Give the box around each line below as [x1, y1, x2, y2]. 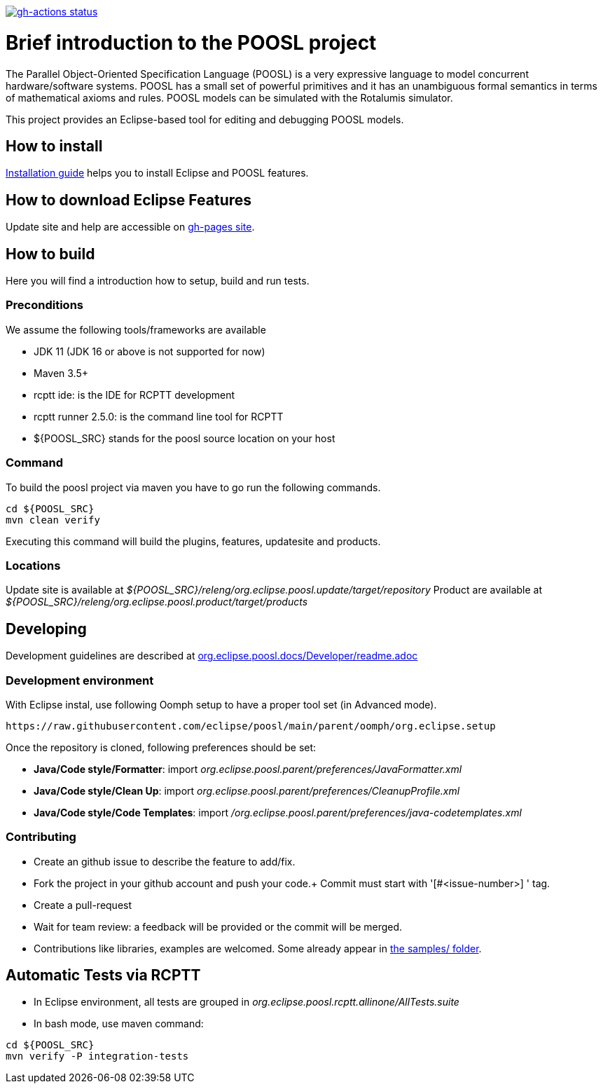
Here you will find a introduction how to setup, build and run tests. [6, 275, 310, 287]
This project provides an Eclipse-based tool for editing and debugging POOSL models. [6, 113, 404, 125]
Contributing [6, 830, 76, 844]
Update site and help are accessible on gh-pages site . [6, 221, 255, 233]
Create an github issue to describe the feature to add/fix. [34, 855, 296, 868]
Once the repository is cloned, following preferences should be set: [6, 741, 317, 753]
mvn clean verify [6, 514, 100, 526]
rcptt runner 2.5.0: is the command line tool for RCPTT [34, 410, 284, 423]
